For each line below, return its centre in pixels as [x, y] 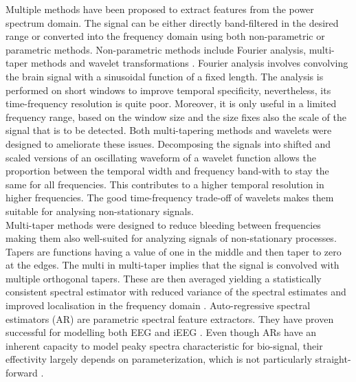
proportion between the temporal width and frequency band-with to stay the [167, 171]
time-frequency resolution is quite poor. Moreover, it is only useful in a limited [171, 103]
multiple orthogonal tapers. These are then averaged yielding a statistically [164, 278]
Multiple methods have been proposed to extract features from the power [160, 9]
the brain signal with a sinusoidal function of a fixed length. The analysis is [165, 76]
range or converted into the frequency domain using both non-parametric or [165, 36]
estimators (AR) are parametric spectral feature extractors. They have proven [170, 318]
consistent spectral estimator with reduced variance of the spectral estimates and [176, 292]
